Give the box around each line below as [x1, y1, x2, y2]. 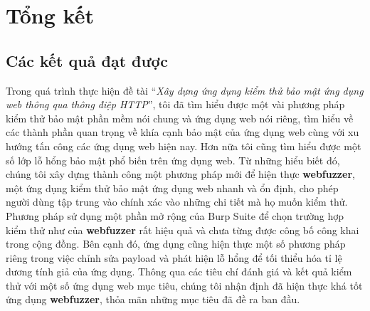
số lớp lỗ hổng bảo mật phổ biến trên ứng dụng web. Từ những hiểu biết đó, [6, 152, 340, 167]
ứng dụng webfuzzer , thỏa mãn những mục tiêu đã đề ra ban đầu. [6, 292, 300, 307]
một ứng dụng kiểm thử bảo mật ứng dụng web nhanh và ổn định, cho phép [6, 180, 339, 195]
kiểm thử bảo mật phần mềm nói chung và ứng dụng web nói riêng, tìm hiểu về [6, 110, 354, 125]
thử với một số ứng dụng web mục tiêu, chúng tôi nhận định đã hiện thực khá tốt [6, 278, 363, 292]
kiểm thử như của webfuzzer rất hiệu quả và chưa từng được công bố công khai [6, 222, 359, 237]
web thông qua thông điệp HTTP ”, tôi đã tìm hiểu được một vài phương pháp [6, 97, 345, 112]
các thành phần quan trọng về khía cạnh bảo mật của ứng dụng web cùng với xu [6, 125, 359, 139]
